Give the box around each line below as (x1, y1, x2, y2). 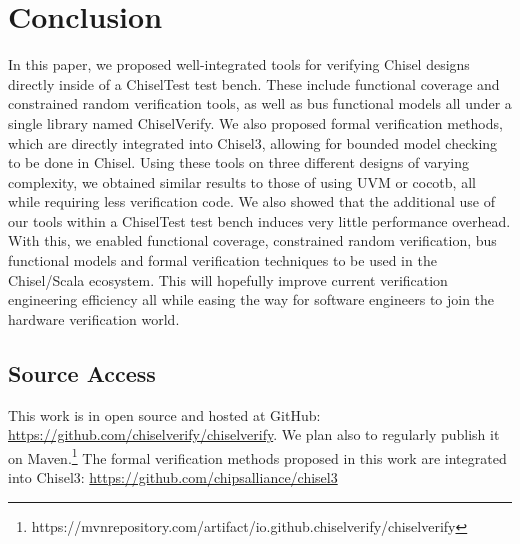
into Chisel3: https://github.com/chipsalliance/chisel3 (8, 467, 338, 488)
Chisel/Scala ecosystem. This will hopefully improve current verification (8, 269, 448, 290)
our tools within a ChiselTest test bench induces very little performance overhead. (8, 210, 511, 231)
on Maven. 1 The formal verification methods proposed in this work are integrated (8, 444, 507, 468)
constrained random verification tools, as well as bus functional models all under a (8, 93, 512, 114)
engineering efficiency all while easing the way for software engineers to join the (8, 289, 495, 310)
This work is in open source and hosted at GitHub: (8, 404, 321, 425)
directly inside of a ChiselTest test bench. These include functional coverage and (8, 73, 500, 94)
